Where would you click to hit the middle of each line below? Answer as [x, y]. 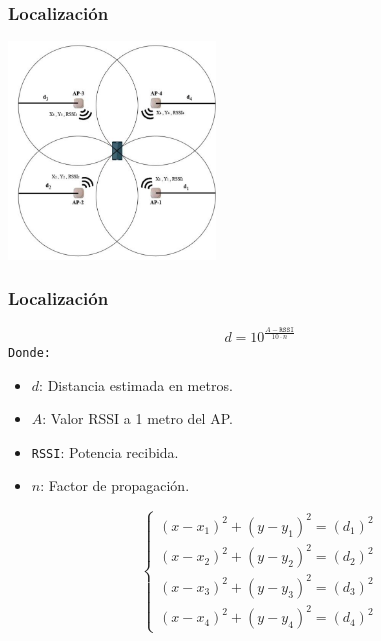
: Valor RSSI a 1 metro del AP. [137, 418]
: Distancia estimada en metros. [136, 384]
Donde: [29, 352]
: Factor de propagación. [115, 485]
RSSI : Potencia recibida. [105, 451]
